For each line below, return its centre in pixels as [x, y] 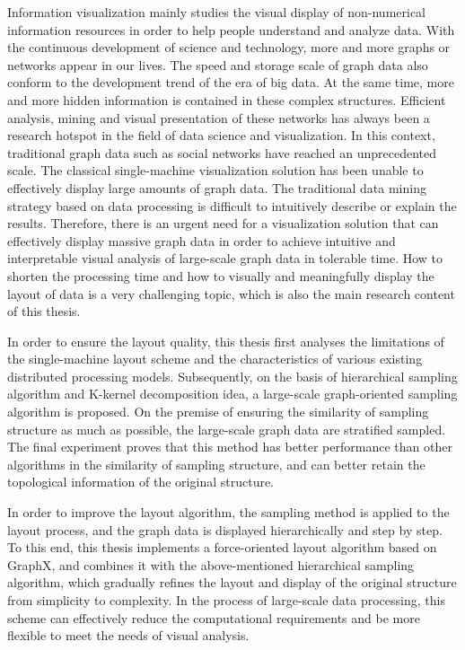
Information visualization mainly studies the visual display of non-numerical [217, 12]
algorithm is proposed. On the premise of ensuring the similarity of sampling [218, 412]
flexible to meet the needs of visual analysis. [128, 635]
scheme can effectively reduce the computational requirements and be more [214, 617]
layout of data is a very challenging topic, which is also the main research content [231, 293]
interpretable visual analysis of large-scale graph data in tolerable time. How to [225, 258]
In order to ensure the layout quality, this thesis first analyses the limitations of [226, 341]
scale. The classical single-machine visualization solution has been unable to [215, 170]
